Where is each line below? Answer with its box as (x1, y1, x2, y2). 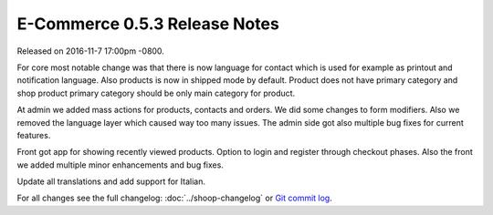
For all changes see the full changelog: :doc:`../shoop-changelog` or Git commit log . (16, 192, 332, 204)
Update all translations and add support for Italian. (16, 176, 205, 187)
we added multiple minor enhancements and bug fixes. (16, 159, 224, 170)
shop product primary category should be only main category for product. (16, 87, 296, 98)
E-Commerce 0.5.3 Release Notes (16, 14, 280, 34)
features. (16, 129, 51, 140)
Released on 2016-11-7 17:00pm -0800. (16, 46, 164, 56)
